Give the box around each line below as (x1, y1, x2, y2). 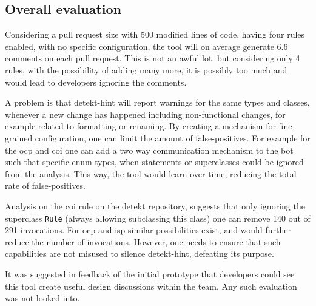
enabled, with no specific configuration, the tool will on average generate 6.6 (5, 39, 288, 52)
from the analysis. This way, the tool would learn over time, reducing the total (5, 167, 297, 180)
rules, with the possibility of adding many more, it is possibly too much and (5, 63, 287, 76)
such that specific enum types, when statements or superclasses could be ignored (5, 155, 304, 168)
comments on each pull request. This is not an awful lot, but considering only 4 (5, 52, 300, 64)
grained (5, 131, 33, 144)
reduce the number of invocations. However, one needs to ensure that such (5, 235, 281, 248)
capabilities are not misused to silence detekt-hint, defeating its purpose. (5, 247, 274, 260)
